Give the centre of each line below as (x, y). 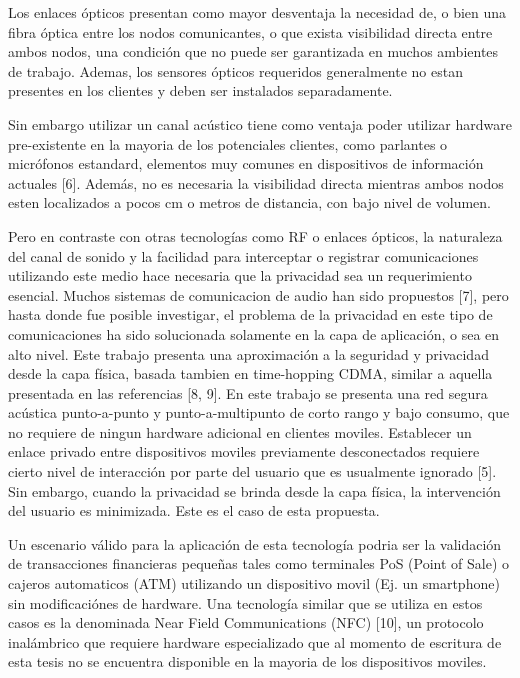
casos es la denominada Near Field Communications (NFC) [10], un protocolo (246, 622)
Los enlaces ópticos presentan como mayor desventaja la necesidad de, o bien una (257, 12)
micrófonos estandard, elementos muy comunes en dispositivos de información (246, 163)
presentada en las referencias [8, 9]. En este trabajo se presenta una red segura (248, 392)
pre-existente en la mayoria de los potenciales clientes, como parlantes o (228, 143)
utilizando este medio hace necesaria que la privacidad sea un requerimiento (240, 275)
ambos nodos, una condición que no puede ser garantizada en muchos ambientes (253, 51)
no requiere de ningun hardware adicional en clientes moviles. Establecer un (240, 431)
